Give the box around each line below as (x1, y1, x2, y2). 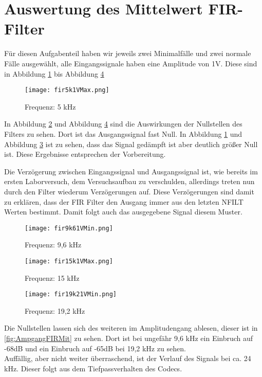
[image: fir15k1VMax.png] (25, 257, 113, 265)
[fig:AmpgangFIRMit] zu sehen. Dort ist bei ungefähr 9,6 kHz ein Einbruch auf (4, 333, 253, 344)
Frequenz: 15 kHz (25, 272, 80, 283)
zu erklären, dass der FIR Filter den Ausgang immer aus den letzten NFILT (4, 196, 244, 207)
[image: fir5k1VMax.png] (25, 86, 109, 94)
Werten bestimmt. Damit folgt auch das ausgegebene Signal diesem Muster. (4, 206, 242, 217)
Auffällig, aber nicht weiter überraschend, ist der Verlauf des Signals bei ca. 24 (4, 353, 251, 364)
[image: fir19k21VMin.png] (25, 291, 117, 298)
